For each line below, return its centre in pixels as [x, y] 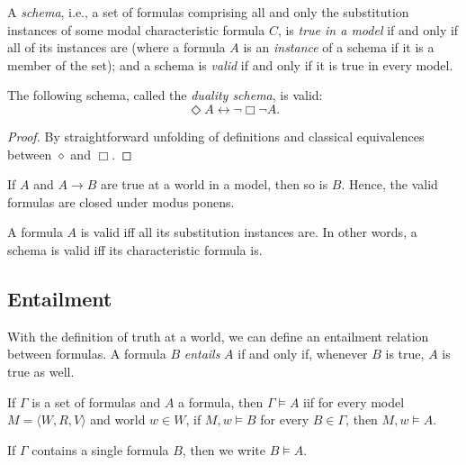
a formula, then [221, 401]
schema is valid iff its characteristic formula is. [135, 249]
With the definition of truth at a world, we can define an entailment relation [218, 336]
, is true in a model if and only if [368, 29]
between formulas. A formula [87, 354]
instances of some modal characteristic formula [136, 29]
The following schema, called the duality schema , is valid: [165, 95]
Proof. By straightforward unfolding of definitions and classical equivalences [216, 136]
